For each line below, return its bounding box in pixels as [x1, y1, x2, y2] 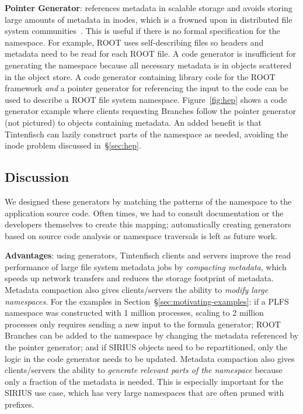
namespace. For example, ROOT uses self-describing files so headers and [5, 36, 264, 48]
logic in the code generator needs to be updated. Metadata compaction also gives [5, 352, 295, 364]
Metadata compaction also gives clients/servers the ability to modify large [5, 284, 269, 296]
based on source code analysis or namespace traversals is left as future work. [5, 229, 278, 241]
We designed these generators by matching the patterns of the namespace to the [5, 195, 292, 207]
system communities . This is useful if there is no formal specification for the [5, 25, 280, 37]
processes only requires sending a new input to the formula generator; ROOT [5, 318, 281, 330]
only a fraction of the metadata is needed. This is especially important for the [5, 375, 284, 387]
